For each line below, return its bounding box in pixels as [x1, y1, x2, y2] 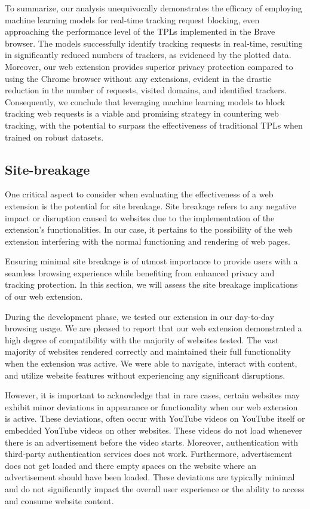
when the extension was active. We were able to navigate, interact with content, [5, 357, 297, 370]
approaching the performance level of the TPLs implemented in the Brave [5, 25, 275, 38]
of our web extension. [5, 290, 83, 303]
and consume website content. [5, 494, 114, 507]
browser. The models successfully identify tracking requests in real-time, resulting [5, 36, 303, 49]
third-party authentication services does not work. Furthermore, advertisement [5, 447, 293, 460]
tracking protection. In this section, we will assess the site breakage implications [5, 278, 298, 291]
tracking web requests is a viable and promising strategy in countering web [5, 107, 279, 120]
